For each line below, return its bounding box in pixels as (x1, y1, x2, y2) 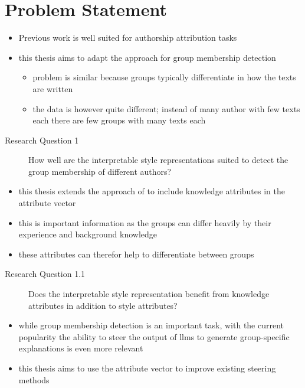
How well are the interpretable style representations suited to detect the (28, 154, 288, 166)
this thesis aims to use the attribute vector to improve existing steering (18, 362, 276, 374)
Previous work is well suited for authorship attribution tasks (18, 31, 237, 44)
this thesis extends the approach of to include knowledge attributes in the (18, 185, 285, 197)
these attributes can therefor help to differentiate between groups (18, 247, 254, 260)
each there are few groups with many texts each (32, 114, 206, 126)
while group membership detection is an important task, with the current (18, 319, 284, 331)
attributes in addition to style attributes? (28, 299, 178, 311)
